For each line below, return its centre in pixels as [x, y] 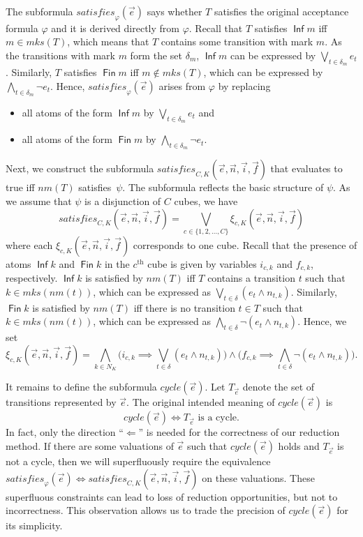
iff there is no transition [184, 307]
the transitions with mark [60, 55]
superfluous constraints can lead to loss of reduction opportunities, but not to [172, 496]
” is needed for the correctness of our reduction [239, 432]
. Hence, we [322, 321]
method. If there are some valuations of [90, 446]
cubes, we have [206, 201]
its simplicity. [34, 525]
